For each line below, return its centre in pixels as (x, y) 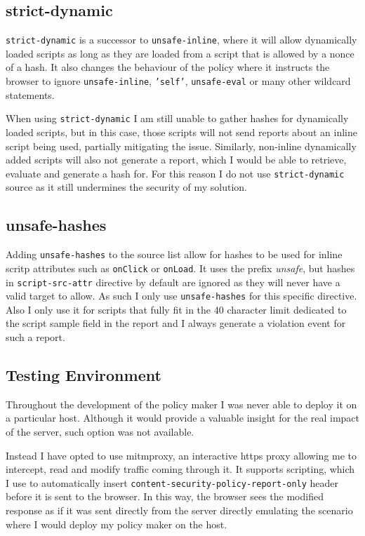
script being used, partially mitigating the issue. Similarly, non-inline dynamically (181, 146)
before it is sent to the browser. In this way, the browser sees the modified (165, 496)
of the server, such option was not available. (100, 431)
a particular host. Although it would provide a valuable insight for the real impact (183, 418)
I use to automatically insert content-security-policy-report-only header (172, 482)
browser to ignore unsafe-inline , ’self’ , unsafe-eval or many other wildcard (178, 81)
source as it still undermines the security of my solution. (126, 187)
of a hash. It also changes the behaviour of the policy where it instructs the (168, 67)
